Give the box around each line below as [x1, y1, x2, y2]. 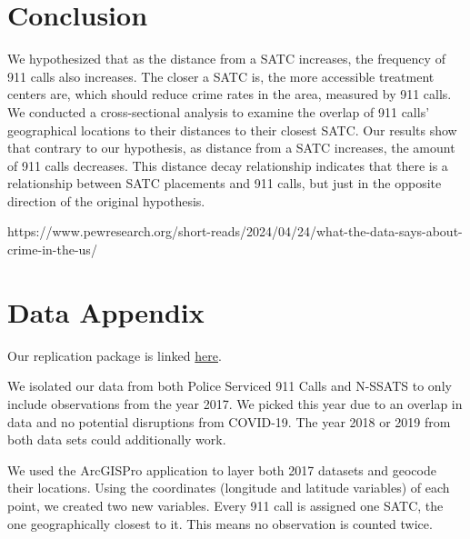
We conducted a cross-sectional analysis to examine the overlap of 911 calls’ [7, 102, 430, 121]
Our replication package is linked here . [7, 345, 222, 364]
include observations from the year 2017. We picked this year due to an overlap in [7, 394, 463, 413]
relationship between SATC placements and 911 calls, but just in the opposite [7, 174, 442, 193]
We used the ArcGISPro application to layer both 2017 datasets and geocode [7, 460, 436, 479]
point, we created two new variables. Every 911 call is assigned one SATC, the [7, 495, 444, 514]
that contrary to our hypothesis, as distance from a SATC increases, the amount [7, 138, 455, 157]
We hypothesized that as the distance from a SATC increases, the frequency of [7, 49, 445, 68]
